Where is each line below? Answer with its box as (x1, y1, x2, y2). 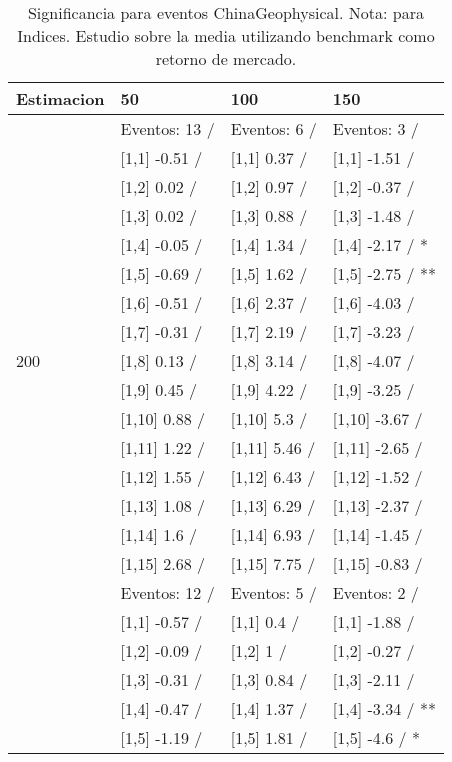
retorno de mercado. (155, 47, 297, 70)
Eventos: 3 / (332, 117, 419, 140)
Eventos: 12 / (120, 581, 215, 604)
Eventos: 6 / (230, 117, 317, 140)
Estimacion (16, 87, 105, 110)
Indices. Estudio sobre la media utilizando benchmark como (17, 24, 435, 47)
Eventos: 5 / (230, 581, 317, 604)
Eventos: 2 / (332, 581, 419, 604)
